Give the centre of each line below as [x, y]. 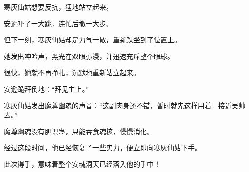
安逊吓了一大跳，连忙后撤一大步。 [58, 23]
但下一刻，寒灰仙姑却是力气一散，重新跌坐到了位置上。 [92, 40]
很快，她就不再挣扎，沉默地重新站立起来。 [72, 72]
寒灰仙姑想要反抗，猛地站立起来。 [58, 7]
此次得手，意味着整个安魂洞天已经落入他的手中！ [82, 163]
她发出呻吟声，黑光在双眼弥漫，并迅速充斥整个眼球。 [89, 56]
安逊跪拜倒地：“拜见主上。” [46, 88]
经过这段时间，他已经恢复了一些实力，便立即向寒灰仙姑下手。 [103, 147]
